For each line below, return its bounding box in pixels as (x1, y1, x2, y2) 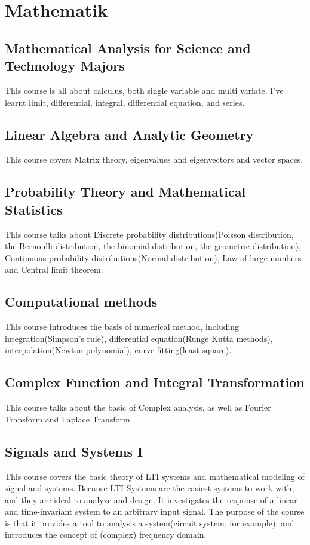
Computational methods (5, 292, 158, 311)
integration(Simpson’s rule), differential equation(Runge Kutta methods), (5, 332, 273, 344)
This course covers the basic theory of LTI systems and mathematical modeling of (5, 470, 305, 482)
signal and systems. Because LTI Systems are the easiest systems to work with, (5, 482, 294, 494)
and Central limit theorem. (5, 263, 103, 275)
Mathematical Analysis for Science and (5, 38, 251, 57)
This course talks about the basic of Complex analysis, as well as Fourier (5, 401, 271, 414)
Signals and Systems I (5, 442, 143, 460)
